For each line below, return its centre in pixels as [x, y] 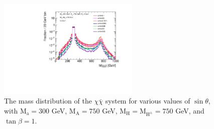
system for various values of [148, 101]
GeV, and [190, 110]
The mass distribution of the [48, 101]
